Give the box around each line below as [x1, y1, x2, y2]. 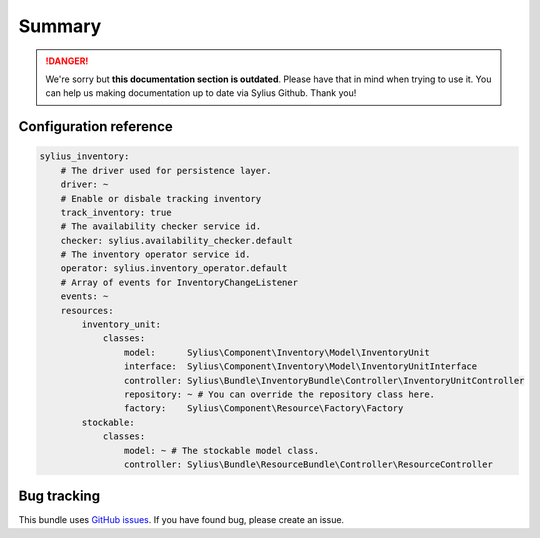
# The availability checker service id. [60, 221, 262, 232]
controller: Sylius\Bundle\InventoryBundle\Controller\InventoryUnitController [123, 375, 525, 386]
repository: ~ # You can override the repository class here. [123, 388, 435, 400]
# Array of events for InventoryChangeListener [60, 276, 299, 288]
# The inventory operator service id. [60, 249, 251, 260]
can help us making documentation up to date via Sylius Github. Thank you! [45, 87, 357, 99]
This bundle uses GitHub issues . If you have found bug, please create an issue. [18, 514, 345, 526]
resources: [60, 305, 114, 316]
